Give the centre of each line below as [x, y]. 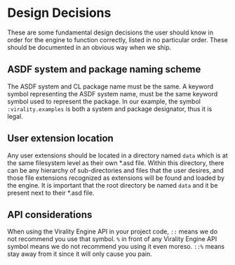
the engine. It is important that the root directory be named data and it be [113, 185]
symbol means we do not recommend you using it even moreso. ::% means [116, 247]
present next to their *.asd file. [51, 193]
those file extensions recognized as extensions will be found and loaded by [116, 178]
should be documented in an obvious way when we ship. [89, 47]
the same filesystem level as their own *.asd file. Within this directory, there [116, 162]
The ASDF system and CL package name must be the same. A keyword [110, 86]
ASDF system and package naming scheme [104, 69]
